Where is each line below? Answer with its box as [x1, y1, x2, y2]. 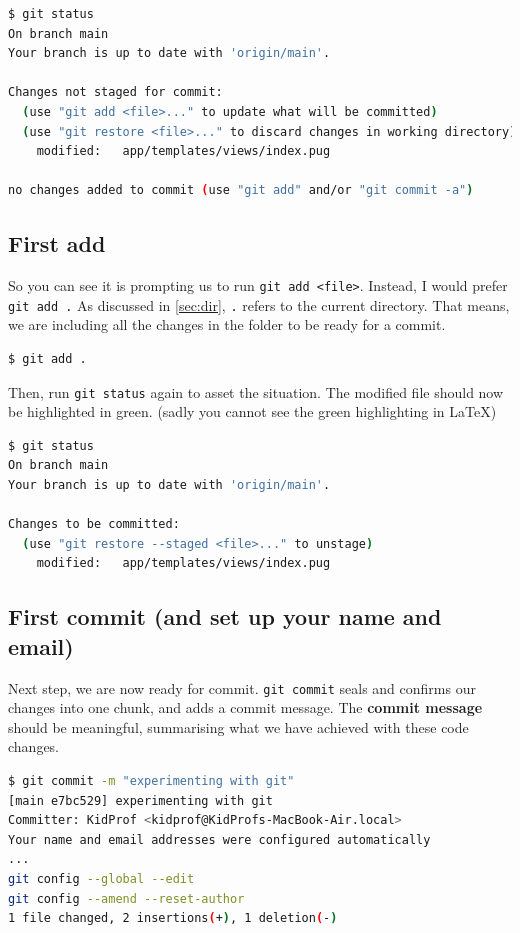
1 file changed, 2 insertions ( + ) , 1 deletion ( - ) [8, 911, 338, 926]
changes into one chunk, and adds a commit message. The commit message [8, 697, 483, 718]
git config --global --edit [8, 872, 195, 887]
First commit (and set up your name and [8, 601, 442, 632]
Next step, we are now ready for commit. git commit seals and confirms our [8, 677, 476, 698]
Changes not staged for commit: [8, 85, 223, 100]
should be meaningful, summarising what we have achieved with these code [8, 716, 469, 737]
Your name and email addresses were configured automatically [8, 832, 431, 847]
